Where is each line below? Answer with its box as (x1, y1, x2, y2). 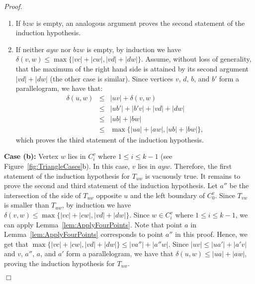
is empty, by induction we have (86, 44, 181, 54)
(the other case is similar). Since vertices (50, 73, 173, 83)
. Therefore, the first (170, 161, 232, 171)
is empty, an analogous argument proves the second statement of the (36, 17, 245, 28)
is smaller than (4, 200, 49, 210)
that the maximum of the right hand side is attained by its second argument (15, 63, 249, 73)
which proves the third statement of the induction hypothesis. (15, 134, 204, 144)
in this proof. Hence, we (175, 229, 248, 239)
